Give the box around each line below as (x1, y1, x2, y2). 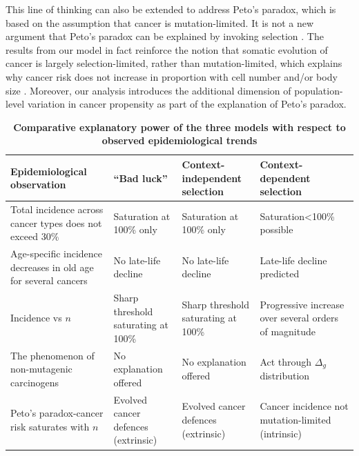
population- (294, 83, 343, 97)
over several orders (260, 310, 338, 325)
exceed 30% (10, 229, 59, 244)
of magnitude (260, 324, 316, 339)
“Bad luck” (113, 170, 168, 185)
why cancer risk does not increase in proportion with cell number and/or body (6, 69, 338, 83)
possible (260, 222, 293, 237)
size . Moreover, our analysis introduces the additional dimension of (6, 83, 291, 97)
